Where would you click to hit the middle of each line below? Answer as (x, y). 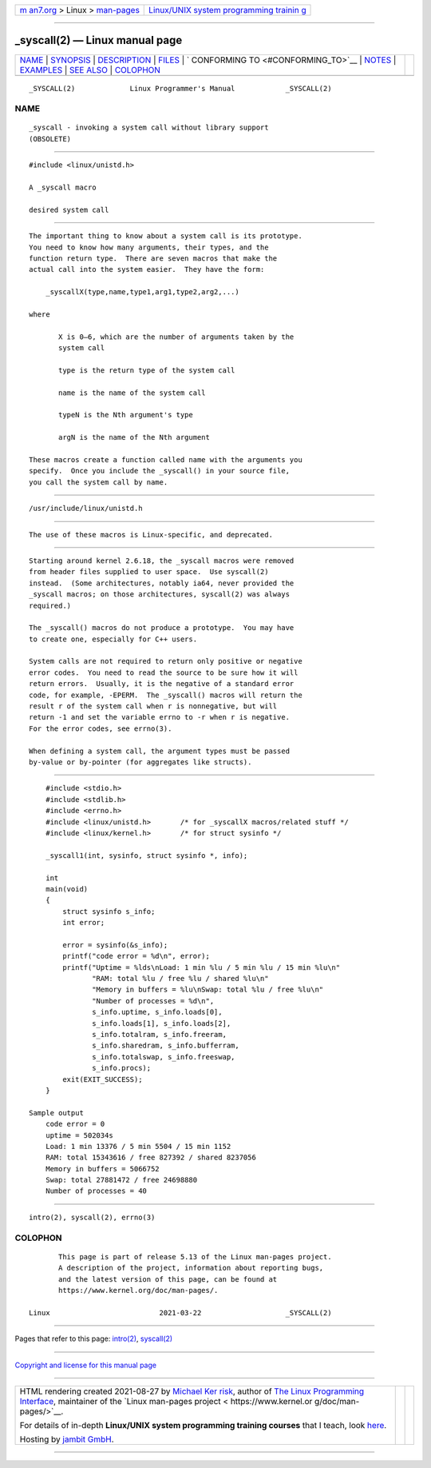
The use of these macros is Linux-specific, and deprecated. (151, 535)
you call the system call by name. (99, 482)
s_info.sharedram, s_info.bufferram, (166, 1046)
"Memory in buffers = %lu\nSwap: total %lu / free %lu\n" (208, 990)
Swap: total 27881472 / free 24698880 (121, 1180)
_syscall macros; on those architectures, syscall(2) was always (160, 594)
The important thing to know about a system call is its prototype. (166, 236)
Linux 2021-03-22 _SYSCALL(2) (180, 1312)
